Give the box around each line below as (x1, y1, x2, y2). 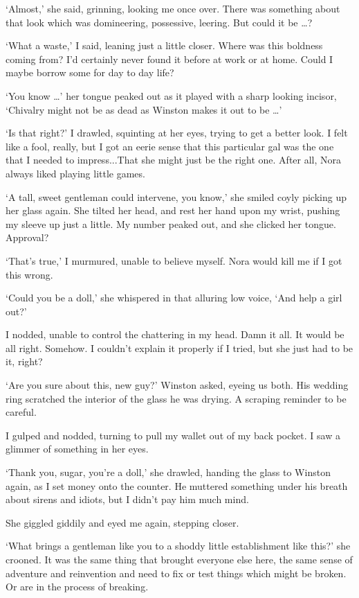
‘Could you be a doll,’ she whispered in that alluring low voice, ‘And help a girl (6, 290, 342, 305)
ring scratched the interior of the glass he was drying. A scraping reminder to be (6, 391, 347, 405)
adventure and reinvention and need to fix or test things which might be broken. (6, 565, 347, 580)
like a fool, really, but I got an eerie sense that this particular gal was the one (6, 139, 334, 153)
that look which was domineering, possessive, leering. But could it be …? (6, 15, 313, 29)
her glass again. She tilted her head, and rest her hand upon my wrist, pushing (6, 203, 340, 218)
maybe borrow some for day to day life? (6, 65, 174, 80)
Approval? (6, 230, 49, 245)
